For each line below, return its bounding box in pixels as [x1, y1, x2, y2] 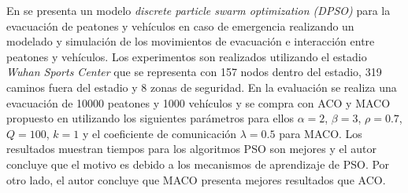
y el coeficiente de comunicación [82, 125, 237, 141]
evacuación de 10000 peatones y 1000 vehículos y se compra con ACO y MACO [6, 94, 391, 111]
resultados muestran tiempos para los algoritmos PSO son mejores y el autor [6, 140, 377, 157]
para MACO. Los [279, 125, 362, 141]
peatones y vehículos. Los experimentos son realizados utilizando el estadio [6, 48, 367, 64]
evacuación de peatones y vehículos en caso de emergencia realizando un [6, 17, 354, 34]
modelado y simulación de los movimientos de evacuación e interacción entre [6, 33, 375, 49]
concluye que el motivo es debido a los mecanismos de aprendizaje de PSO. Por [6, 155, 390, 172]
